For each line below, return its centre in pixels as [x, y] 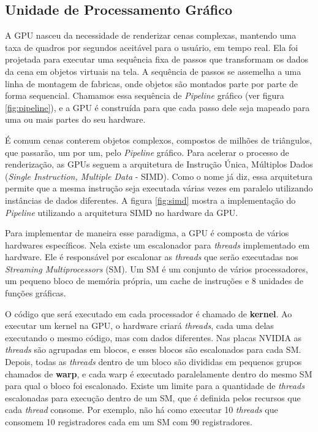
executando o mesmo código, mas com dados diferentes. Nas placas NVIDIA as [153, 337]
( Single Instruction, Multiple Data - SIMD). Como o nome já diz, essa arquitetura [159, 176]
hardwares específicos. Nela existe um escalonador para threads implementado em [157, 245]
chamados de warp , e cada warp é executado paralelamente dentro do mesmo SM [159, 373]
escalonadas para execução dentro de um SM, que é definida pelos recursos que [153, 397]
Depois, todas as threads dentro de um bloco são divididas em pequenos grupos [153, 362]
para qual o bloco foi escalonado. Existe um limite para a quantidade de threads [155, 386]
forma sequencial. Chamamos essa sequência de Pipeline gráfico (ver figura [145, 95]
